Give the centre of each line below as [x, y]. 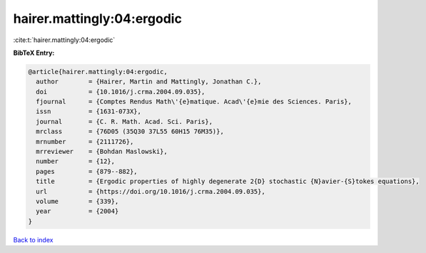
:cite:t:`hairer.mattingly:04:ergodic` [64, 40]
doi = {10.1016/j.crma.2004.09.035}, [121, 92]
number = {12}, [76, 161]
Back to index [33, 239]
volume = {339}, [77, 201]
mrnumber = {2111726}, [85, 141]
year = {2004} [77, 211]
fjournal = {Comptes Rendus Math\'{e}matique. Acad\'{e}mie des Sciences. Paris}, [194, 102]
